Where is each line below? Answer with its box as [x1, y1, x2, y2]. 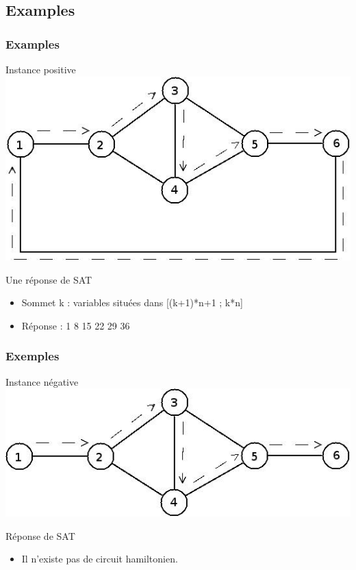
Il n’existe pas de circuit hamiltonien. [21, 552, 178, 566]
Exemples [5, 347, 60, 364]
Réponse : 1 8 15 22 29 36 [21, 318, 130, 332]
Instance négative [5, 374, 79, 388]
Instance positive [5, 62, 76, 76]
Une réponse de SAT [5, 272, 92, 286]
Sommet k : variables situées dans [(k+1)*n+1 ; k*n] [21, 295, 243, 310]
